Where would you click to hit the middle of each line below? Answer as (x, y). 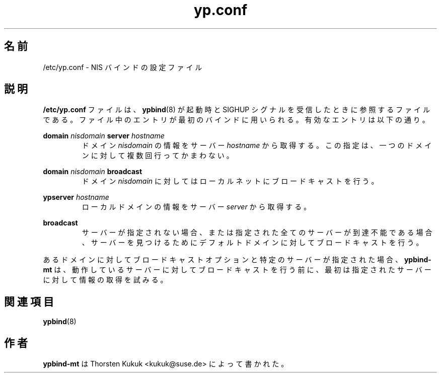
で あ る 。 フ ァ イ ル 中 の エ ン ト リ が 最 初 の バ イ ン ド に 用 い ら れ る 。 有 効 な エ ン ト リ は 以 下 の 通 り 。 (236, 120)
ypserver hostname (76, 197)
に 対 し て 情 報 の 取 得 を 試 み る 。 (105, 280)
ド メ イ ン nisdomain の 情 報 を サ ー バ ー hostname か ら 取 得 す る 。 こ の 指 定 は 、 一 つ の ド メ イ (257, 145)
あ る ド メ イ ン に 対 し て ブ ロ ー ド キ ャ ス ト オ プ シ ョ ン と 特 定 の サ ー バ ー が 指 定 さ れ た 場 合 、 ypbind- (237, 260)
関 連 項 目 (29, 301)
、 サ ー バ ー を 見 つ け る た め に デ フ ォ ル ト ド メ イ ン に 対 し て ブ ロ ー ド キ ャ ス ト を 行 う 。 (252, 243)
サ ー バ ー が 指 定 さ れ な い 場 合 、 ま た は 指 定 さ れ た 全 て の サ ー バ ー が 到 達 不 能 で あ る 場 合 (257, 233)
